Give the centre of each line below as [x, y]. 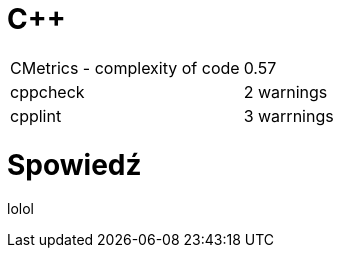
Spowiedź [74, 164]
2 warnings [285, 91]
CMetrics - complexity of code [125, 67]
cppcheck [47, 91]
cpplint [36, 115]
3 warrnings [288, 115]
